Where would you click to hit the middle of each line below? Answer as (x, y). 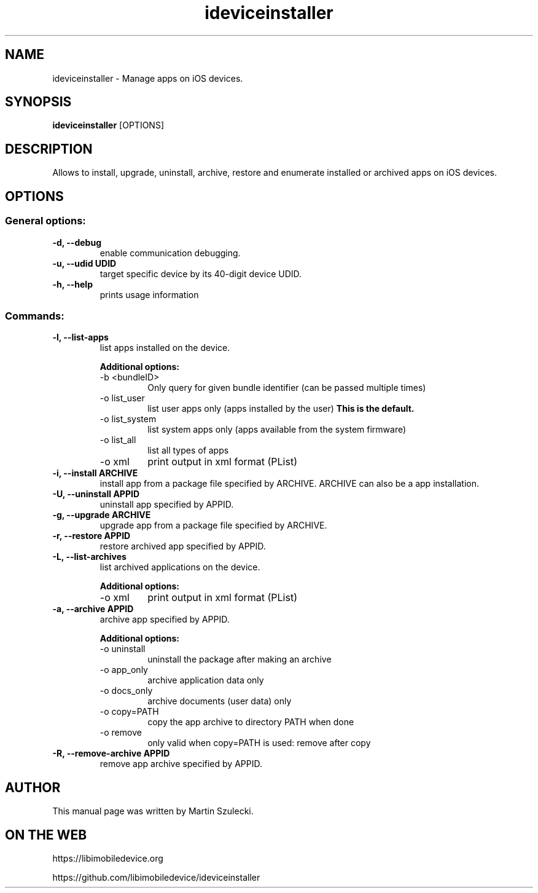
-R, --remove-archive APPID (111, 753)
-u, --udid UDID (84, 263)
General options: (45, 221)
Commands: (35, 316)
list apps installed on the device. (165, 348)
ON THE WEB (46, 835)
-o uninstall (123, 649)
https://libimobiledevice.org (108, 858)
